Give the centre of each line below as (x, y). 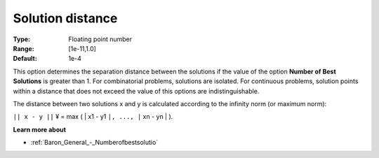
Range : (24, 48)
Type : (22, 39)
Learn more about (40, 129)
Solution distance (65, 18)
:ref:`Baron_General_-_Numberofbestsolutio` (94, 143)
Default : (25, 59)
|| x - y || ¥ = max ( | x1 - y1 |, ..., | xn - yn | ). (93, 117)
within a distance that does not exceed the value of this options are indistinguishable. (136, 91)
